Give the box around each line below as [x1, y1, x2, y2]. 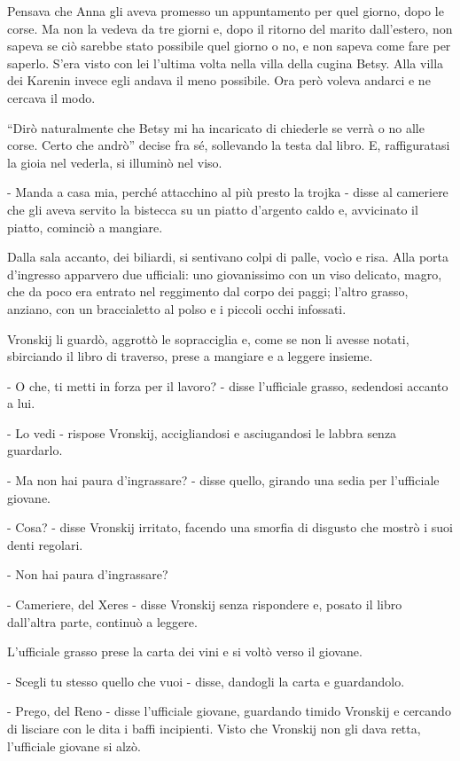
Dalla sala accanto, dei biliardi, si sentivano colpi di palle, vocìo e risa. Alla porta [7, 247, 449, 266]
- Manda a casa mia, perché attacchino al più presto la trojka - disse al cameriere [7, 183, 448, 201]
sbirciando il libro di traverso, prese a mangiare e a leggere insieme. [7, 347, 373, 365]
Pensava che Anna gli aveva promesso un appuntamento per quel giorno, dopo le [7, 2, 444, 20]
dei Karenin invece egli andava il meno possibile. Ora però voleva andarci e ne [7, 71, 431, 90]
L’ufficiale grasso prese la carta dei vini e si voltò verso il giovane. [7, 642, 363, 661]
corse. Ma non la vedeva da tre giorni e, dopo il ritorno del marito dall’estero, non [7, 19, 453, 37]
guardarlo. [7, 441, 63, 459]
